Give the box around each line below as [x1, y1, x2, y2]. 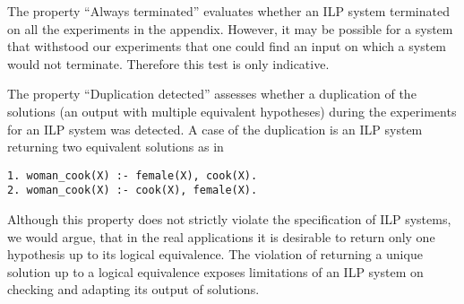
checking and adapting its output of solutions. [7, 280, 260, 299]
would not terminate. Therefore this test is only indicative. [7, 54, 330, 73]
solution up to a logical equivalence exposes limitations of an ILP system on [7, 262, 424, 281]
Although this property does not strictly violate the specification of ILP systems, [7, 210, 451, 229]
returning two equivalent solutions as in [7, 137, 224, 156]
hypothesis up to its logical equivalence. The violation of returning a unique [7, 245, 423, 264]
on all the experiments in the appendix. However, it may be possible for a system [7, 19, 453, 38]
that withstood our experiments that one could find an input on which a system [7, 37, 447, 56]
